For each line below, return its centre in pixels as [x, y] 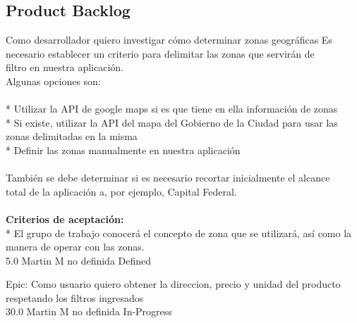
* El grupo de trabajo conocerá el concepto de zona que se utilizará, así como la [179, 233]
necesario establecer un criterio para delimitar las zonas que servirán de [160, 53]
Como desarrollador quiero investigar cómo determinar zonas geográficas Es [169, 40]
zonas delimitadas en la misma [72, 136]
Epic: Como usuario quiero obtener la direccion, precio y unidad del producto [173, 284]
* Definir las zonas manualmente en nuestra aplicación [123, 150]
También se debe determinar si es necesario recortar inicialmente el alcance [168, 178]
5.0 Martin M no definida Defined [79, 260]
